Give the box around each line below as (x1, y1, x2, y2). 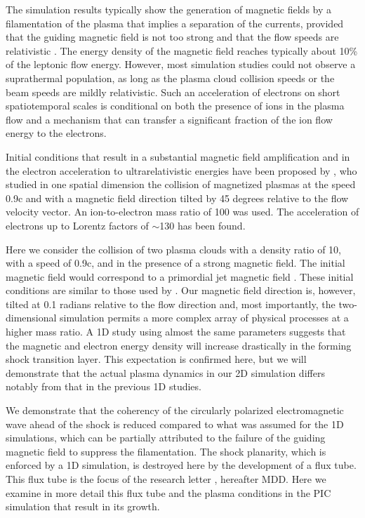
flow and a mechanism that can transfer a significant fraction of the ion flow (6, 112, 333, 126)
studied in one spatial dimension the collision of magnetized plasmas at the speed (6, 177, 356, 192)
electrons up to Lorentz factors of (6, 218, 149, 232)
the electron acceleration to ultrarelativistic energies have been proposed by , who (6, 163, 357, 178)
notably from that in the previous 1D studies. (6, 379, 201, 394)
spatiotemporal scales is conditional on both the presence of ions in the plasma (6, 98, 345, 113)
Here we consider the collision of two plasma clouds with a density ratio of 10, (6, 241, 342, 256)
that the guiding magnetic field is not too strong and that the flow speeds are (6, 29, 339, 44)
